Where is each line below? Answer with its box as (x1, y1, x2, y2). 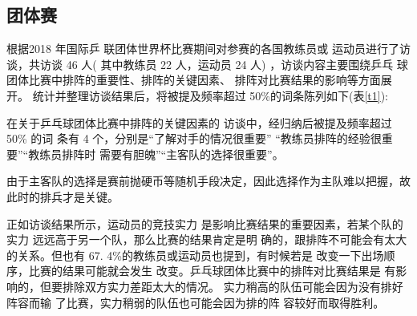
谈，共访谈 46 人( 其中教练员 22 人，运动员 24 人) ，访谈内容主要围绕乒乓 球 (6, 55, 408, 72)
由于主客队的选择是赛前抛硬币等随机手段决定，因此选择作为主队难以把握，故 (6, 172, 411, 189)
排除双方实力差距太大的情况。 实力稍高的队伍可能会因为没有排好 (62, 278, 403, 294)
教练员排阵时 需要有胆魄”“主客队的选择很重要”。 (28, 145, 284, 162)
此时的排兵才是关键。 (6, 188, 119, 205)
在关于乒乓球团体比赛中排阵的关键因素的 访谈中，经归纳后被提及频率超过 (6, 114, 392, 131)
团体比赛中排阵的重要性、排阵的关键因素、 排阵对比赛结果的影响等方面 (6, 71, 381, 88)
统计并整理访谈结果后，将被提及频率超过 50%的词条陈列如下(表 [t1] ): (32, 87, 389, 103)
